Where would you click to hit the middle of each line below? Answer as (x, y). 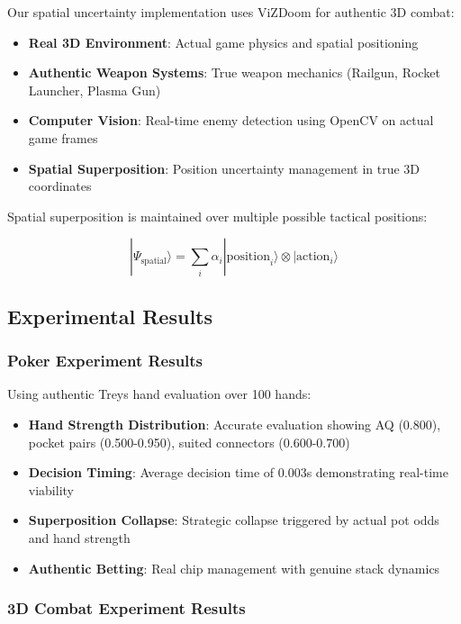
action (313, 257)
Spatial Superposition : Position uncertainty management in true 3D (224, 168)
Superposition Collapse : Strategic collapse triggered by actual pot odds (234, 520)
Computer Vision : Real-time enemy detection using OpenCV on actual (231, 120)
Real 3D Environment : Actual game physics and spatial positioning (223, 42)
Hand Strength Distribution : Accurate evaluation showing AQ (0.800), (235, 424)
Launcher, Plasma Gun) (95, 90)
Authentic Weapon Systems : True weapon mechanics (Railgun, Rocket (234, 72)
